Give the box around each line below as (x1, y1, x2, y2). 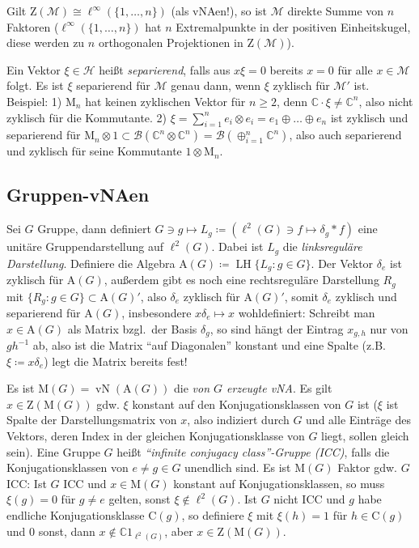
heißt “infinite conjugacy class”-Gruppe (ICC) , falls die (116, 443, 390, 460)
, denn (277, 92, 308, 109)
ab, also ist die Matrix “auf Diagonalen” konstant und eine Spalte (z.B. (32, 337, 386, 354)
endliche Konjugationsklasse (6, 506, 145, 523)
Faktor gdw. (337, 459, 397, 476)
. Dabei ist (211, 238, 264, 255)
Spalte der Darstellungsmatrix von (6, 411, 177, 428)
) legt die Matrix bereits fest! (44, 352, 188, 369)
